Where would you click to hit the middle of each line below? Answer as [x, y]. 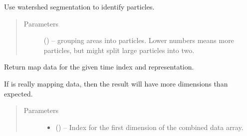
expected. [18, 93]
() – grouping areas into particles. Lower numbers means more [139, 40]
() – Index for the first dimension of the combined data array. [149, 127]
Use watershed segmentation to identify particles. [79, 6]
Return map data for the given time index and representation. [99, 67]
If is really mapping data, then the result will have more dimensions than [116, 83]
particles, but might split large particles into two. [119, 50]
